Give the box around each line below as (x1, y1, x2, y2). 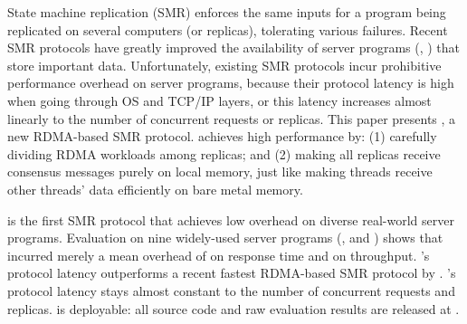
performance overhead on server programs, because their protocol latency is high (7, 73, 454, 92)
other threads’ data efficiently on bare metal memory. (7, 179, 303, 198)
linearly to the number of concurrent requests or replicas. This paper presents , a (7, 109, 456, 128)
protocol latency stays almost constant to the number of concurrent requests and (7, 281, 455, 300)
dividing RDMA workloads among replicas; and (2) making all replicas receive (7, 144, 441, 163)
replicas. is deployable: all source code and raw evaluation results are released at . (7, 299, 460, 318)
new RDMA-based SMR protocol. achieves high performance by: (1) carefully (7, 127, 437, 146)
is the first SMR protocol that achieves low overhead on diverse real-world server (7, 210, 454, 229)
